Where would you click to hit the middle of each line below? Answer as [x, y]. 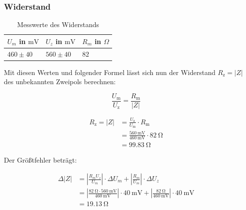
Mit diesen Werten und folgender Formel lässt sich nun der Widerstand [110, 72]
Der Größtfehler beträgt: [41, 160]
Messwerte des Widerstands [58, 24]
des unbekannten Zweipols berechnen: [60, 82]
